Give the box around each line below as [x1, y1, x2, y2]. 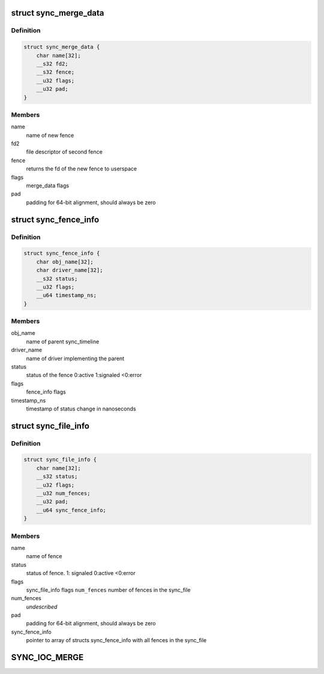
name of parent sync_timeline [26, 338, 100, 345]
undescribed [26, 603, 58, 610]
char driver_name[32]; [36, 267, 103, 274]
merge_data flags [26, 182, 69, 189]
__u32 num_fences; [36, 490, 91, 497]
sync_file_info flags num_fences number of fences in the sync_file [26, 586, 191, 594]
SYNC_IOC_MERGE [11, 652, 84, 663]
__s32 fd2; [36, 60, 68, 67]
